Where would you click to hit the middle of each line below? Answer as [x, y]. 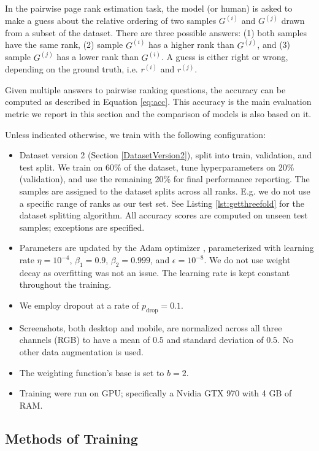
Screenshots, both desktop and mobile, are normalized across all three [151, 327]
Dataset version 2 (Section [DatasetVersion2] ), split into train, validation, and [165, 155]
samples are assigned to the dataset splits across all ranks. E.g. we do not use [165, 191]
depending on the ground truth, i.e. [71, 69]
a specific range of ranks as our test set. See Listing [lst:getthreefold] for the [162, 203]
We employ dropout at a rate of [79, 305]
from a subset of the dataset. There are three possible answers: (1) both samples [156, 32]
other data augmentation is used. [81, 351]
